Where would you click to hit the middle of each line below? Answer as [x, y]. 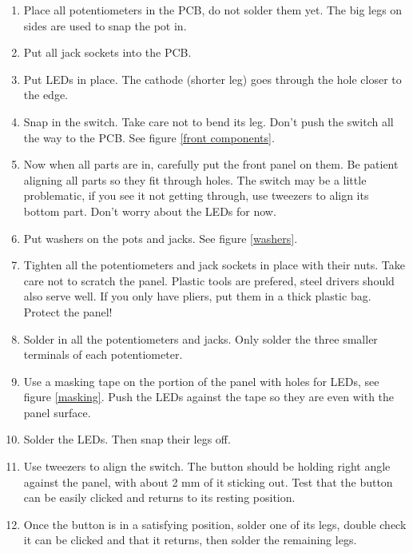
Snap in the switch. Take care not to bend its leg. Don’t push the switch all [208, 121]
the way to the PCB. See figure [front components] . [149, 137]
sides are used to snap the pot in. [105, 25]
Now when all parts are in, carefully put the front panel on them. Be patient [211, 164]
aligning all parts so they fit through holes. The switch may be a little [195, 179]
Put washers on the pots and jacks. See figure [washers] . [161, 238]
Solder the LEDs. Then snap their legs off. [127, 439]
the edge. [46, 95]
